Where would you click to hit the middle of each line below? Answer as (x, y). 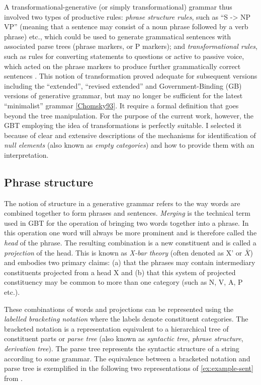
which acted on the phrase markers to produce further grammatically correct (122, 66)
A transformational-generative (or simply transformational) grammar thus (118, 7)
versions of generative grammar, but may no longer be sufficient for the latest (123, 95)
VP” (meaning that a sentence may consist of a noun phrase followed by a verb (126, 26)
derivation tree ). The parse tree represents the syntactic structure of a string (122, 348)
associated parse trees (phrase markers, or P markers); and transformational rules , (131, 46)
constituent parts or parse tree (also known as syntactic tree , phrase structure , (124, 338)
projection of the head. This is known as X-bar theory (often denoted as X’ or (123, 252)
